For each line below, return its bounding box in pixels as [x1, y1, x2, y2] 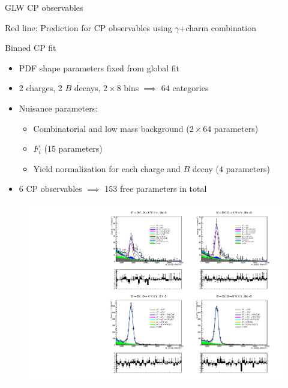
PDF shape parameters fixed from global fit [19, 61, 180, 74]
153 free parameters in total [104, 182, 207, 195]
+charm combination [179, 21, 256, 34]
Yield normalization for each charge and [33, 162, 181, 175]
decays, [74, 82, 101, 94]
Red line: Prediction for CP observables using [5, 21, 172, 34]
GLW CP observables [5, 1, 83, 13]
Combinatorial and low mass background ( [33, 122, 190, 134]
